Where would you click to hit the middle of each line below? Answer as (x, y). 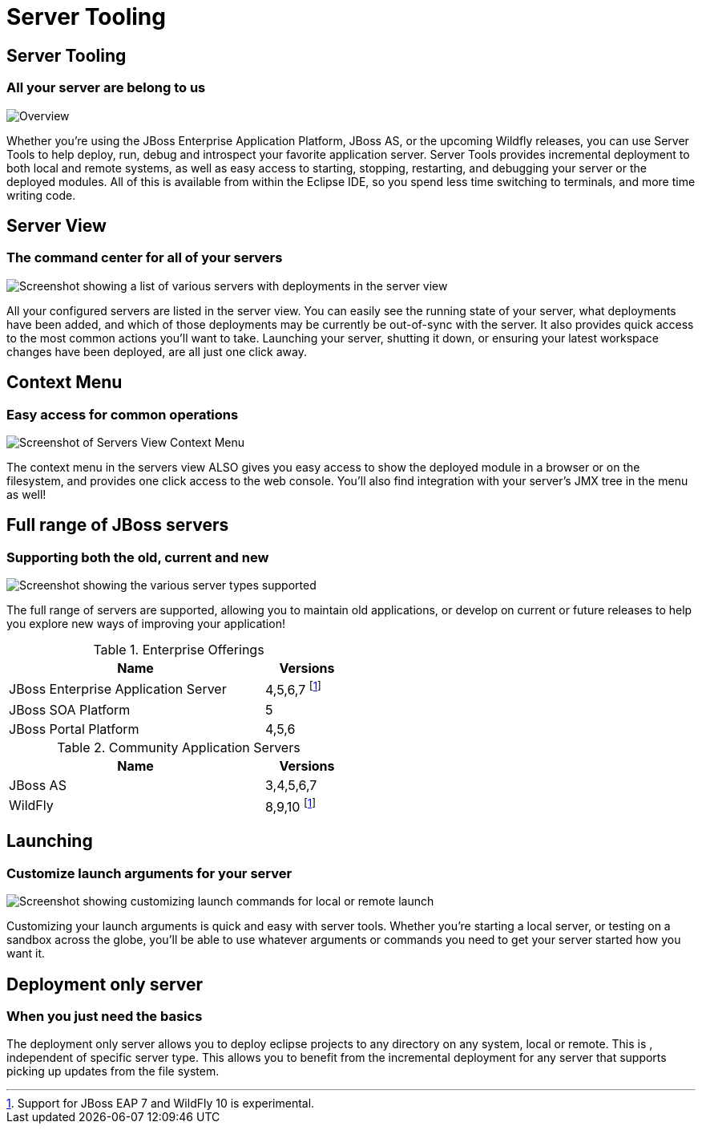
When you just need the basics (105, 1016)
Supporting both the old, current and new (138, 557)
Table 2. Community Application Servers (179, 747)
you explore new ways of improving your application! (146, 624)
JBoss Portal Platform (74, 729)
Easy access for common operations (123, 414)
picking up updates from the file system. (113, 1071)
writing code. (41, 195)
